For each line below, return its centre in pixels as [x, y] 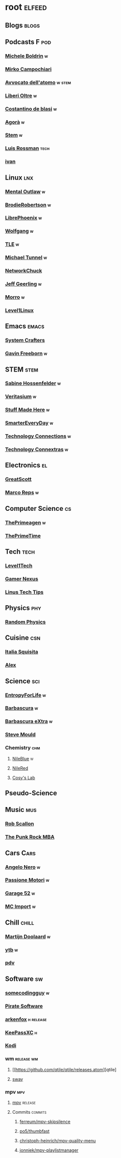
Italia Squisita [22, 652]
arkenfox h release [26, 1019]
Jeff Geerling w [23, 284]
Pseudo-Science [31, 793]
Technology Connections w [38, 436]
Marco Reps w [22, 493]
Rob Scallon [20, 824]
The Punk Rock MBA [30, 837]
